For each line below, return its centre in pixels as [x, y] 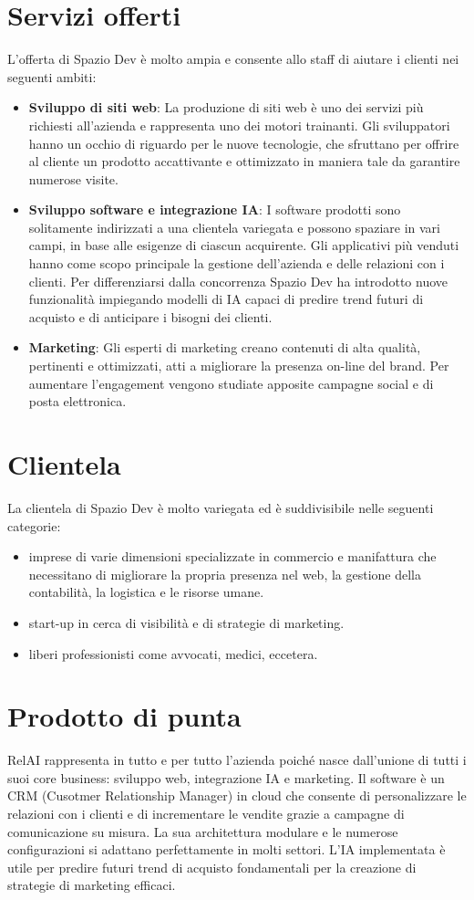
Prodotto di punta [124, 716]
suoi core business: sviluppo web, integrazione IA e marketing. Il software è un [226, 777]
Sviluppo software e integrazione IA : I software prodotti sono [215, 209]
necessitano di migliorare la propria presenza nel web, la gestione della [225, 574]
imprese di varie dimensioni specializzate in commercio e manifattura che [232, 556]
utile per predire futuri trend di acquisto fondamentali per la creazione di [212, 867]
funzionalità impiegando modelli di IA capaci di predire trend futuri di [226, 299]
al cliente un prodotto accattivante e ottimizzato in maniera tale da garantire [244, 161]
